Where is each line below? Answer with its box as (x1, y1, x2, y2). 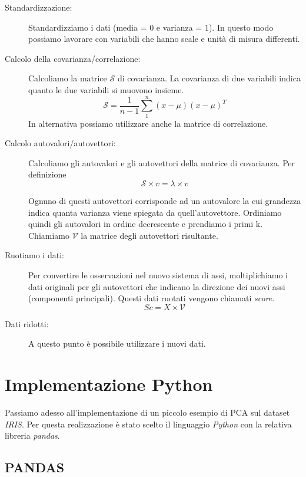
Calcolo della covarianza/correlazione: (5, 52, 141, 64)
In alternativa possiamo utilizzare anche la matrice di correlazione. (28, 117, 268, 129)
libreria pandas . (5, 429, 60, 442)
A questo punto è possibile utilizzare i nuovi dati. (28, 337, 206, 350)
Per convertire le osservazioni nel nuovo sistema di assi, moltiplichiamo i (28, 269, 288, 281)
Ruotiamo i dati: (5, 249, 64, 261)
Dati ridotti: (5, 317, 49, 330)
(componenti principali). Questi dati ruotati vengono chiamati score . (28, 292, 275, 304)
